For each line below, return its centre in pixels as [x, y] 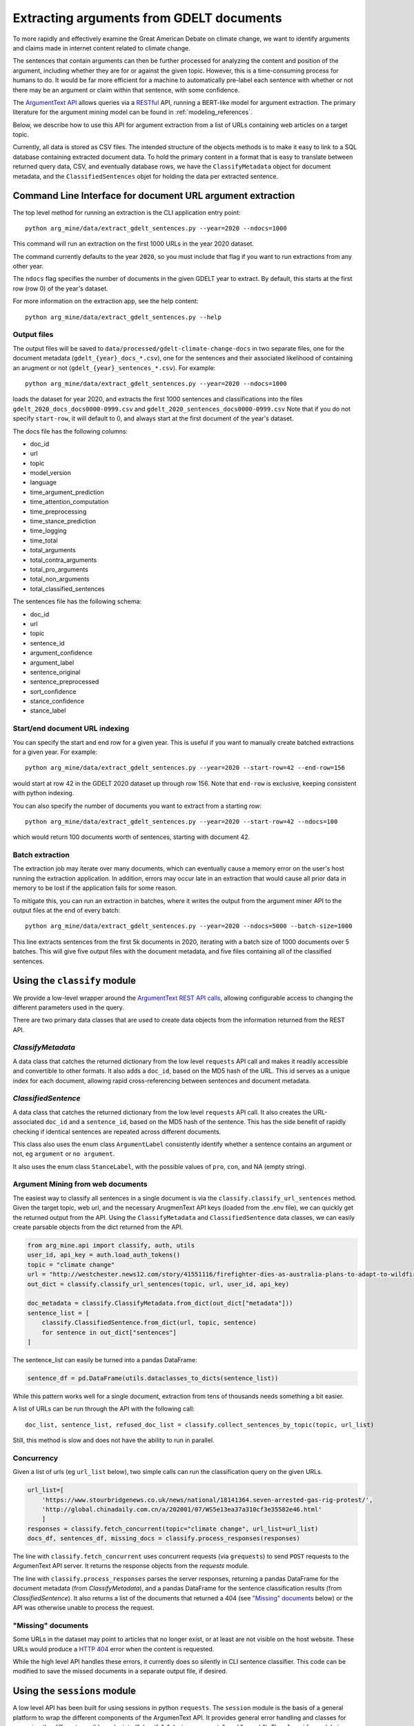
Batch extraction [41, 855]
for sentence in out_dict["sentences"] [109, 1332]
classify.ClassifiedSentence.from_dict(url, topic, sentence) [149, 1323]
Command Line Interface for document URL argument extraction [154, 196]
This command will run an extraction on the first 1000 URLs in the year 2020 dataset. [134, 244]
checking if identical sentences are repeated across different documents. [117, 1132]
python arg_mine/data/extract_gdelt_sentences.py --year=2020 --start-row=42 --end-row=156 [185, 768]
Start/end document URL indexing [71, 728]
